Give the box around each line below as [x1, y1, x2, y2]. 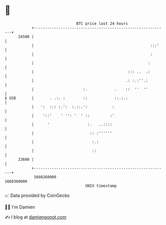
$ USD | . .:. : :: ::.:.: [4, 95, 128, 101]
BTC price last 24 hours [76, 21, 128, 26]
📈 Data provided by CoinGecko [4, 192, 70, 198]
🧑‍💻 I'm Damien [4, 204, 35, 210]
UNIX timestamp [85, 183, 117, 188]
